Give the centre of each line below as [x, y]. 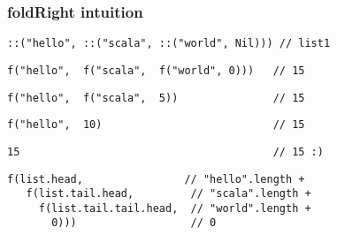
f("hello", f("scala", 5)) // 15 [156, 98]
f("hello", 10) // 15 [156, 125]
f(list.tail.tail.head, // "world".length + [175, 208]
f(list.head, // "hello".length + [156, 179]
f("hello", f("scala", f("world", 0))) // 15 [156, 70]
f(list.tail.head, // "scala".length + [168, 194]
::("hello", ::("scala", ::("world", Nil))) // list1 [169, 44]
